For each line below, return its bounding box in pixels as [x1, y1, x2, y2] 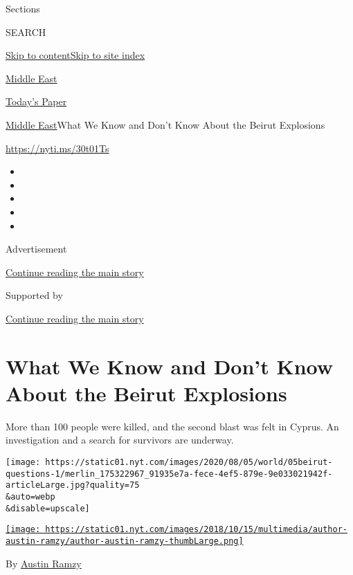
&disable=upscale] [6, 503, 90, 513]
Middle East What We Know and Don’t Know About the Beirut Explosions [6, 117, 325, 131]
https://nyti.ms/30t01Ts [6, 140, 109, 155]
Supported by [6, 288, 63, 302]
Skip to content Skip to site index [6, 48, 145, 62]
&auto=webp [6, 491, 55, 502]
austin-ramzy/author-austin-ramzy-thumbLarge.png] [6, 536, 244, 546]
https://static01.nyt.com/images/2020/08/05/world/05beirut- [45, 457, 333, 467]
